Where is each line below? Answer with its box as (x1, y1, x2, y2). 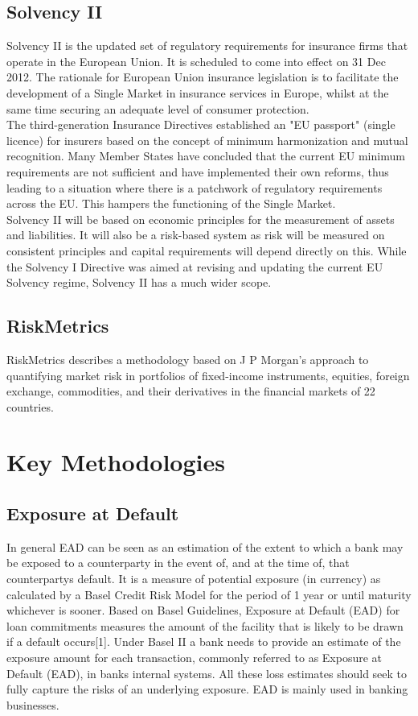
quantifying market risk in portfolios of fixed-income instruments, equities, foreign (6, 366, 410, 383)
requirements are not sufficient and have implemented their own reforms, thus (6, 163, 389, 180)
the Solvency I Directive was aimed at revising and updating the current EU (6, 258, 383, 275)
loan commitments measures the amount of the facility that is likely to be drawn (6, 617, 404, 634)
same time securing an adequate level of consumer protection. (6, 100, 309, 117)
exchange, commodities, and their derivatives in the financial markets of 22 (6, 383, 375, 399)
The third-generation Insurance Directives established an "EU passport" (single (6, 116, 395, 133)
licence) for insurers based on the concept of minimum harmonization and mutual (6, 131, 408, 148)
